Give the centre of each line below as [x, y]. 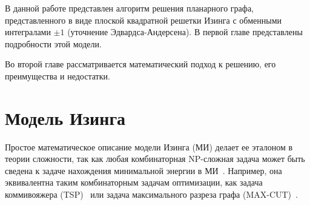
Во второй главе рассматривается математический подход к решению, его [140, 64]
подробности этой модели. [53, 43]
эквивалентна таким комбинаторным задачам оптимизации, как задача [134, 182]
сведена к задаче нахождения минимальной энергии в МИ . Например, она [143, 170]
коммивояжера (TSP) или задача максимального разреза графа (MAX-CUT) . [151, 194]
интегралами [28, 32]
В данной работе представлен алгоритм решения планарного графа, [129, 8]
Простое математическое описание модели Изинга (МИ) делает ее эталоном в [149, 146]
